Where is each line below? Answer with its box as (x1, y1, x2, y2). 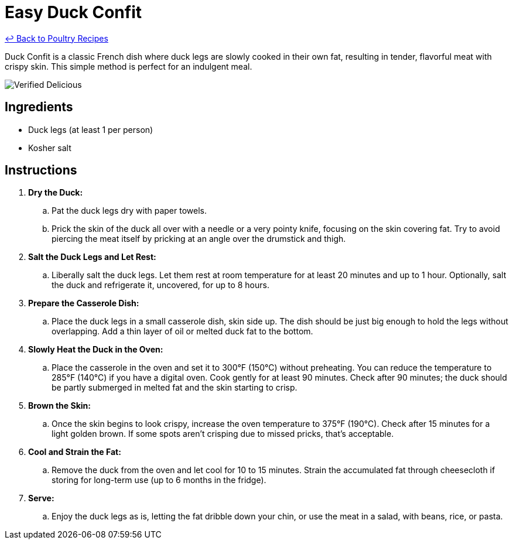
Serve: (28, 493, 54, 504)
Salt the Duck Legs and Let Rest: (28, 252, 156, 262)
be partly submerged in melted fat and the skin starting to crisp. (52, 382, 297, 393)
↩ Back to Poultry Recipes (5, 33, 108, 43)
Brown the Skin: (28, 401, 91, 411)
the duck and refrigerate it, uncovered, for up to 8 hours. (52, 280, 269, 290)
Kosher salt (28, 142, 71, 153)
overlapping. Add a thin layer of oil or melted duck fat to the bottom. (52, 326, 313, 337)
